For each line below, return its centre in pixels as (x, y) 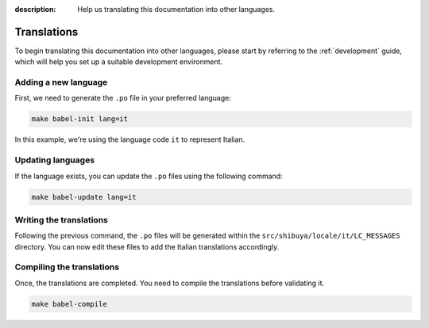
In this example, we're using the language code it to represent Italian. (130, 139)
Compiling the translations (67, 267)
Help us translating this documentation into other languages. (176, 9)
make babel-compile (69, 304)
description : (35, 9)
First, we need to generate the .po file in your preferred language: (123, 98)
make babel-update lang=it (84, 197)
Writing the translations (62, 219)
